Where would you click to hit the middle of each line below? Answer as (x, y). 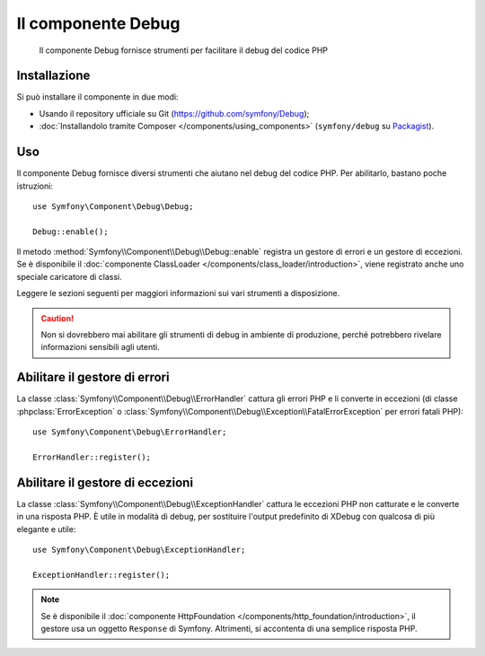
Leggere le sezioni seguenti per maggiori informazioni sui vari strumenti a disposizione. (178, 293)
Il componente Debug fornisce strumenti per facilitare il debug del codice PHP (183, 50)
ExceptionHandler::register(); (101, 575)
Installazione (53, 76)
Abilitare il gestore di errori (93, 377)
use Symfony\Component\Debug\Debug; (113, 206)
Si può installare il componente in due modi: (97, 97)
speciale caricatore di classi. (69, 276)
